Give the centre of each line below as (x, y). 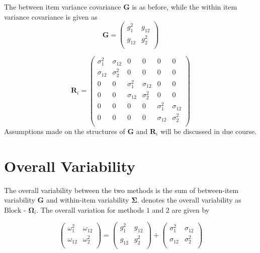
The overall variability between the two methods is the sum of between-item (121, 190)
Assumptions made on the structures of (65, 131)
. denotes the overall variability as (189, 200)
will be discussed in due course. (208, 131)
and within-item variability (88, 200)
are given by (191, 209)
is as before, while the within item (185, 7)
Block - (15, 210)
